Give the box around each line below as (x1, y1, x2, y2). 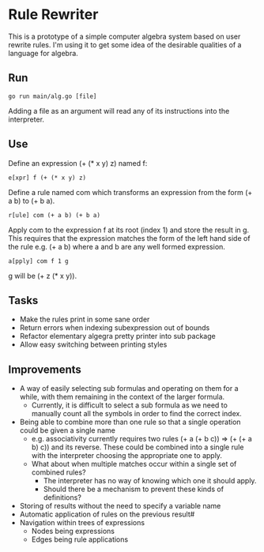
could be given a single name (19, 426, 116, 435)
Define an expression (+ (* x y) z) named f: (8, 158, 148, 167)
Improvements (8, 362, 81, 376)
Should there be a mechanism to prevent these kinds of (43, 484, 224, 494)
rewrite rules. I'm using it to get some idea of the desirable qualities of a (8, 39, 242, 49)
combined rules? (31, 468, 86, 477)
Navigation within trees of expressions (19, 518, 145, 528)
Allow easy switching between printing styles (19, 340, 168, 349)
